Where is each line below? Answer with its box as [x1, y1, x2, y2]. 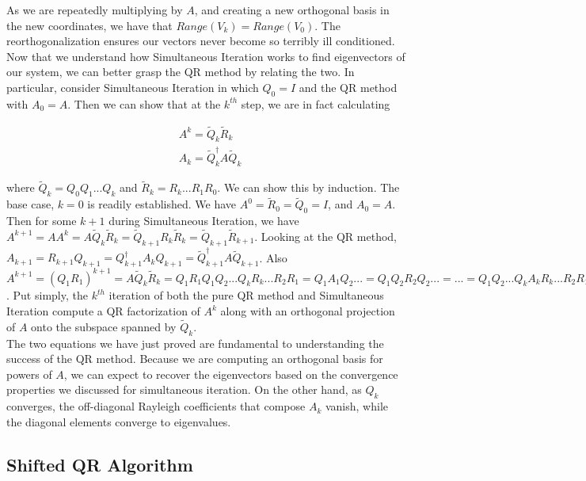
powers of [6, 365, 52, 382]
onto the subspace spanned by [31, 318, 177, 334]
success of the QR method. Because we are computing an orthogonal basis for [6, 350, 383, 367]
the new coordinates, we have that [6, 17, 173, 33]
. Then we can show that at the [67, 95, 221, 112]
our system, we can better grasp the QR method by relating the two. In [6, 63, 355, 80]
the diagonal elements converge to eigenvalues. [6, 413, 231, 429]
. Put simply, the [6, 287, 88, 303]
